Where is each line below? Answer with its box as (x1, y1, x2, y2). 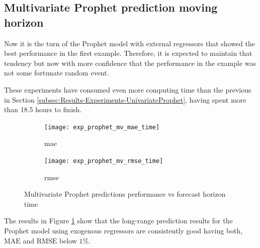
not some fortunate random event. (4, 67, 109, 78)
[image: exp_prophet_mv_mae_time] (44, 123, 160, 131)
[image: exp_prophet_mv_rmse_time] (44, 157, 163, 164)
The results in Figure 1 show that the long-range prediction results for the (4, 215, 233, 226)
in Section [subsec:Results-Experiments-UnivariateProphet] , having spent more (4, 94, 246, 105)
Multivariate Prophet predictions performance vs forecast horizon (24, 189, 226, 199)
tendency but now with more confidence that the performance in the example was (4, 57, 256, 68)
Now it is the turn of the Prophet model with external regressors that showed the (4, 38, 255, 48)
